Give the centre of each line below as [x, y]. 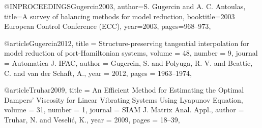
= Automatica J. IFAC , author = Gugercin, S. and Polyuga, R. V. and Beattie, [128, 62]
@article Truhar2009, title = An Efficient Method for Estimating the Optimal [124, 90]
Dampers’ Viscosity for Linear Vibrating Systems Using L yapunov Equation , [124, 99]
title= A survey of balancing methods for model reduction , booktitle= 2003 [120, 16]
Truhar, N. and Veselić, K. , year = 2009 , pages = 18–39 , [92, 119]
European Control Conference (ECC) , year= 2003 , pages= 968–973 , [108, 26]
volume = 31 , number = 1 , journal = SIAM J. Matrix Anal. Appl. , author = [124, 110]
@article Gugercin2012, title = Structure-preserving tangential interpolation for [127, 43]
